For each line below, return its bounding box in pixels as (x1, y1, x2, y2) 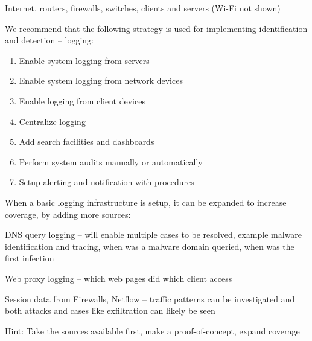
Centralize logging (19, 115, 86, 127)
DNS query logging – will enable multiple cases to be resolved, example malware (5, 228, 302, 241)
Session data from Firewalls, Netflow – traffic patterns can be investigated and (5, 292, 295, 305)
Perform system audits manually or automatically (19, 155, 203, 168)
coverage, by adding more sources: (5, 208, 131, 220)
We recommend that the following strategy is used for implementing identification (5, 22, 308, 34)
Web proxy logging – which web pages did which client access (5, 272, 232, 284)
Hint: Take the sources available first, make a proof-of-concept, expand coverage (5, 324, 300, 337)
